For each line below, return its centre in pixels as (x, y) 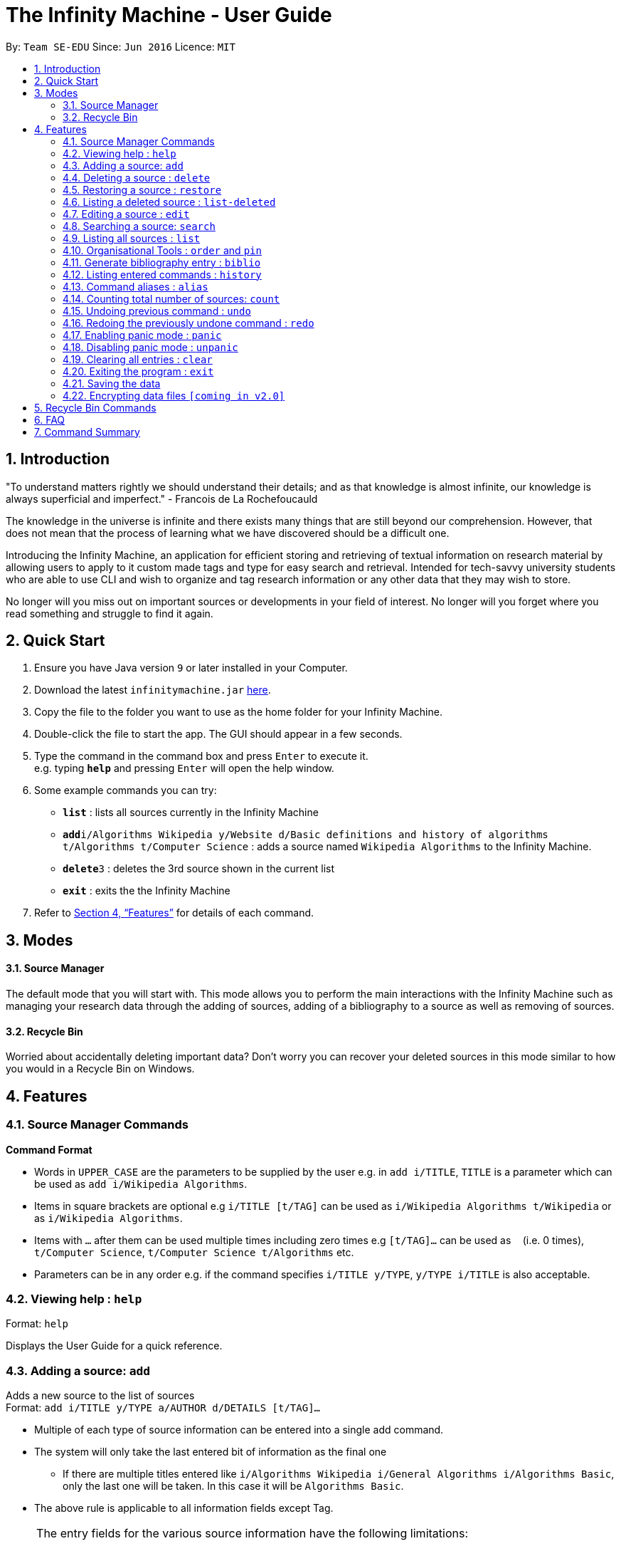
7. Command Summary (87, 432)
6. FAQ (50, 419)
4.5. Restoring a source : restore (142, 189)
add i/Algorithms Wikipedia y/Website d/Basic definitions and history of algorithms (306, 835)
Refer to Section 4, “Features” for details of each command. (174, 913)
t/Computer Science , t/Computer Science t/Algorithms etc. (194, 1252)
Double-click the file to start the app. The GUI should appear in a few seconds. (218, 734)
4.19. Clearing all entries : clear (138, 359)
